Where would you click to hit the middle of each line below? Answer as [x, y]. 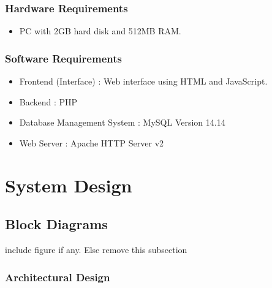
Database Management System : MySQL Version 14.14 [122, 122]
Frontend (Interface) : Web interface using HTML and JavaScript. [143, 81]
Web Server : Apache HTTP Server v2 [92, 142]
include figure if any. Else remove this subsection [96, 249]
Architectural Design [58, 277]
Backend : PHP [48, 101]
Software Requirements [63, 58]
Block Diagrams [56, 224]
